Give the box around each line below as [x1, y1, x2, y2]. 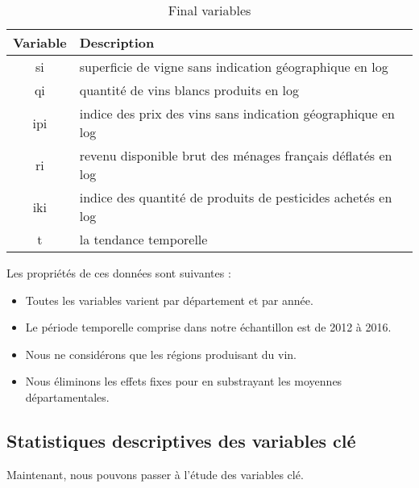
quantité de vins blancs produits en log [79, 81, 300, 99]
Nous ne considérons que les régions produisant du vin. [25, 345, 297, 362]
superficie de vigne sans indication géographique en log [79, 57, 388, 76]
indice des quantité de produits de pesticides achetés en [79, 188, 392, 206]
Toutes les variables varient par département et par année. [25, 291, 313, 308]
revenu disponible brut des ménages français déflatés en [79, 146, 392, 165]
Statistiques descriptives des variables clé [6, 428, 356, 453]
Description [79, 33, 155, 52]
